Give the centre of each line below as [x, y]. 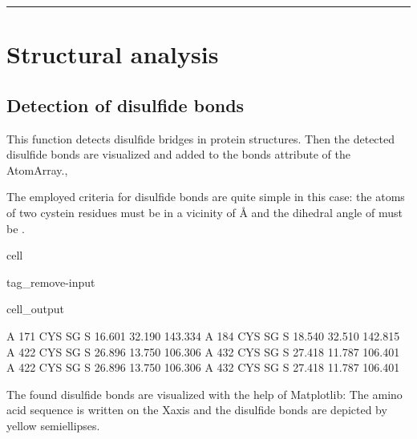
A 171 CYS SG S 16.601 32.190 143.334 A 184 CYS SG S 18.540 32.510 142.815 [203, 335]
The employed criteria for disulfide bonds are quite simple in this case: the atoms [206, 197]
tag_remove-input [51, 282]
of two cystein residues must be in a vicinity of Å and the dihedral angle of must [204, 212]
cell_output [35, 309]
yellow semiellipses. [53, 425]
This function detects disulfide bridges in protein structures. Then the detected [201, 138]
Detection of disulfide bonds [126, 105]
